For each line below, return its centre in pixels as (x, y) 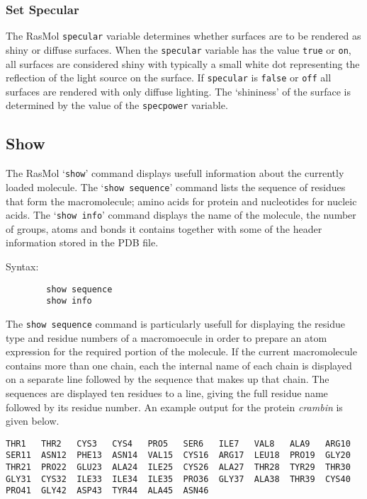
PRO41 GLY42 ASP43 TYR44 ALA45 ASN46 (107, 491)
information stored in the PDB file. (82, 242)
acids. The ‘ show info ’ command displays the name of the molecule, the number (181, 215)
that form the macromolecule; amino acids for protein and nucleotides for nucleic (181, 201)
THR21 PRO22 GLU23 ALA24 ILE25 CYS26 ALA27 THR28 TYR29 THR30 (178, 468)
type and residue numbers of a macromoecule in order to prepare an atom (166, 337)
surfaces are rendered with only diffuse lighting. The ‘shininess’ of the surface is (178, 91)
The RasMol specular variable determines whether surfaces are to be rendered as (183, 36)
